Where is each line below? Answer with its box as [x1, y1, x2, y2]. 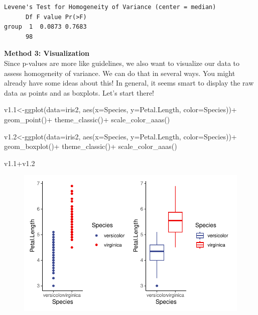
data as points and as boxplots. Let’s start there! [4, 87, 155, 98]
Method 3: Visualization [4, 48, 89, 58]
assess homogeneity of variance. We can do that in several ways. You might [4, 67, 235, 78]
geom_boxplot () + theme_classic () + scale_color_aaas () [4, 141, 177, 151]
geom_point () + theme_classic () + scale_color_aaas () [4, 114, 170, 124]
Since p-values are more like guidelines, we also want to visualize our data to [4, 57, 239, 68]
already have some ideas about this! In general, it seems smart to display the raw [4, 77, 254, 88]
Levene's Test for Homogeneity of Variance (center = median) [4, 4, 216, 11]
